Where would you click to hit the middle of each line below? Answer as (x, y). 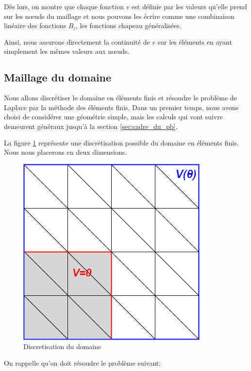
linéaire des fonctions (35, 25)
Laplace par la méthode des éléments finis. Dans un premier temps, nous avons (121, 107)
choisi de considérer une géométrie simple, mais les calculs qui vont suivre (113, 117)
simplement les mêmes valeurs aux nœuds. (67, 51)
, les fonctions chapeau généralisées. (128, 25)
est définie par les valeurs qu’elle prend (189, 6)
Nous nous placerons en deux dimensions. (66, 152)
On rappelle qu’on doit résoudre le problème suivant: (83, 363)
